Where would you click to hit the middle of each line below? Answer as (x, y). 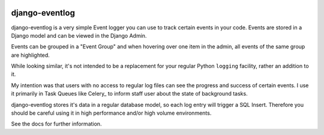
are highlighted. (31, 55)
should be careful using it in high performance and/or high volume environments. (111, 113)
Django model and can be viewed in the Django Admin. (79, 35)
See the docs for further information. (56, 124)
